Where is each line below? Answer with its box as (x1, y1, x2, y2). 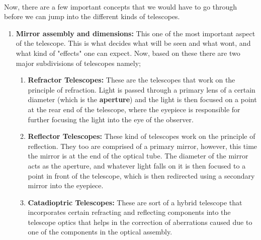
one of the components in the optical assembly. (28, 226, 172, 237)
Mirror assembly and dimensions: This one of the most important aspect (16, 28, 255, 38)
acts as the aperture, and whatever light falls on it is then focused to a (28, 160, 246, 171)
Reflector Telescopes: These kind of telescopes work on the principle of (28, 131, 255, 141)
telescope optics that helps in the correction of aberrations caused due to (28, 216, 252, 227)
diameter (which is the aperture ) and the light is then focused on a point (28, 94, 257, 105)
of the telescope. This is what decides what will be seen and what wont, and (16, 38, 251, 48)
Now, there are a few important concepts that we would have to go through (4, 1, 237, 12)
